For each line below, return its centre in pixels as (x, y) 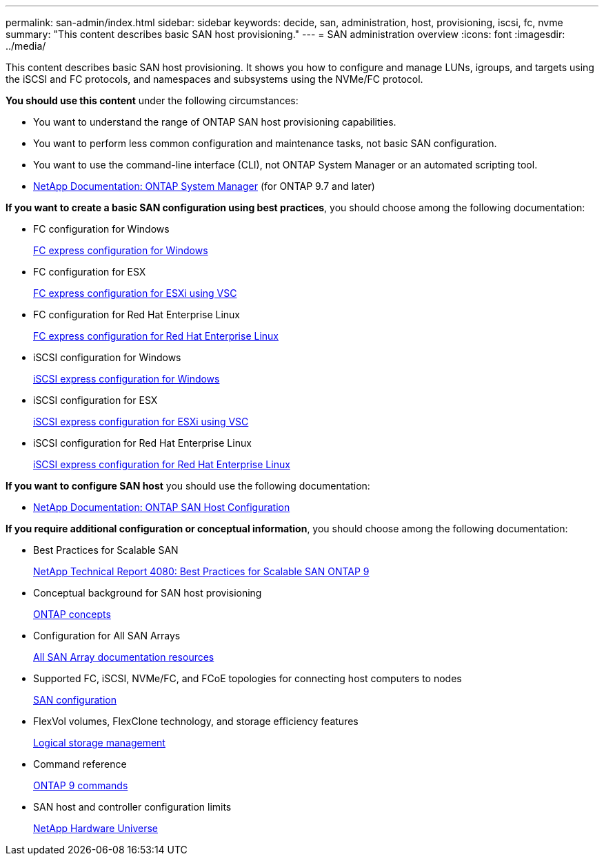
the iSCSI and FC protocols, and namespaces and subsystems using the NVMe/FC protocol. (214, 79)
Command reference (80, 764)
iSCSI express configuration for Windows (127, 379)
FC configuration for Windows (101, 229)
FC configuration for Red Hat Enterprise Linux (137, 315)
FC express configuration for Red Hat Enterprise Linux (156, 336)
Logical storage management (99, 743)
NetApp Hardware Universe (96, 828)
